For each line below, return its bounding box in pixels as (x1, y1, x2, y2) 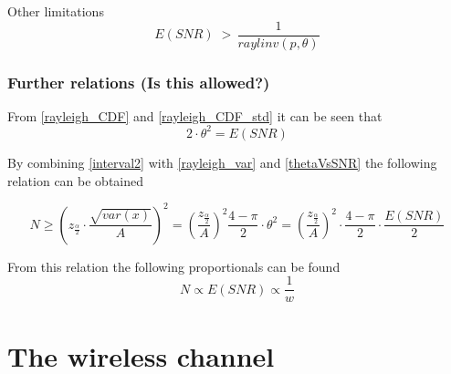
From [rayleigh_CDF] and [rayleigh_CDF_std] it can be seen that (7, 106, 383, 125)
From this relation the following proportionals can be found (7, 256, 341, 275)
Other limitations (7, 2, 104, 20)
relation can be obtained (7, 171, 144, 190)
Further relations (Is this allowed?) (7, 70, 270, 93)
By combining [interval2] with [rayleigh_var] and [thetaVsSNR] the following (7, 152, 437, 171)
